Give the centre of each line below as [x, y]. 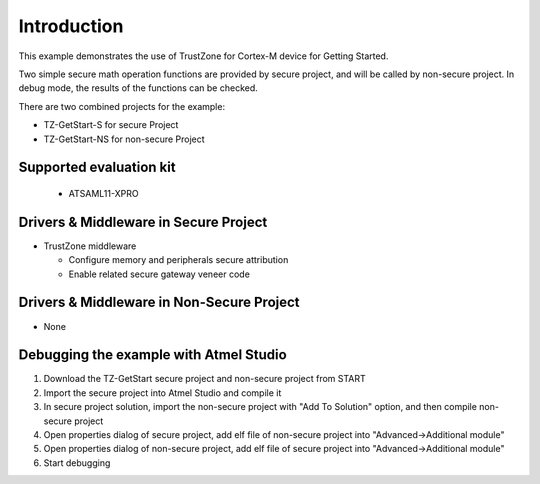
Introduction [71, 26]
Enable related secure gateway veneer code [159, 274]
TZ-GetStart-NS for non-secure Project [124, 139]
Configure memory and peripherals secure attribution [178, 260]
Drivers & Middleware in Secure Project [143, 221]
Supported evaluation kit [97, 167]
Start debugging [77, 462]
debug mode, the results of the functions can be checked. [138, 88]
